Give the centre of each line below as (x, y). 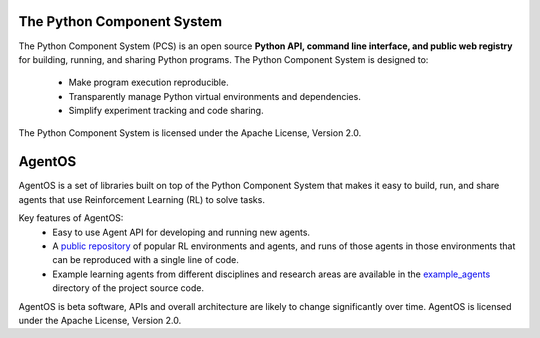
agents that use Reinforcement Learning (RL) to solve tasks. (141, 199)
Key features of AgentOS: (71, 218)
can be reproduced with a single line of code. (145, 260)
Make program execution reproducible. (148, 82)
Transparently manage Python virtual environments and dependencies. (215, 96)
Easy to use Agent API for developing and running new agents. (181, 232)
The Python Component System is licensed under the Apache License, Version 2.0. (190, 133)
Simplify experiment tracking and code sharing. (166, 111)
